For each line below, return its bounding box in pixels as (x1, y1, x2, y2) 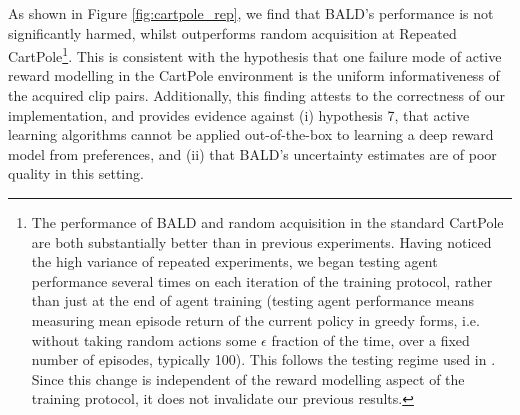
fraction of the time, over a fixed (271, 329, 470, 350)
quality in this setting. (8, 163, 144, 184)
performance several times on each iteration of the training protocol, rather (31, 270, 493, 291)
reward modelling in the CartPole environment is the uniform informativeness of (8, 65, 500, 86)
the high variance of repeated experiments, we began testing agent (31, 251, 438, 272)
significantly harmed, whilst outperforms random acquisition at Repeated (8, 22, 457, 43)
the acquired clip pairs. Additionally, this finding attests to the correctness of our (8, 85, 505, 106)
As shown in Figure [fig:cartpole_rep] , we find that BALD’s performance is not (8, 3, 494, 23)
